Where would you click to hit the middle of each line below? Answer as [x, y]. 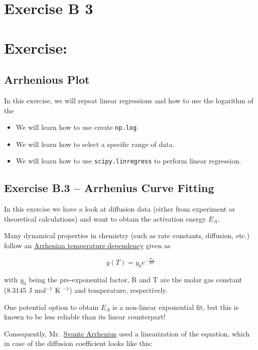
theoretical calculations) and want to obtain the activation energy [105, 218]
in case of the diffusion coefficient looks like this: [78, 343]
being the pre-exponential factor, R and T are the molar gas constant [136, 280]
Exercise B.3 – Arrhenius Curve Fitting [109, 188]
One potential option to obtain [51, 307]
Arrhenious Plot [47, 79]
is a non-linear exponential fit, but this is [176, 307]
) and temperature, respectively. [118, 290]
